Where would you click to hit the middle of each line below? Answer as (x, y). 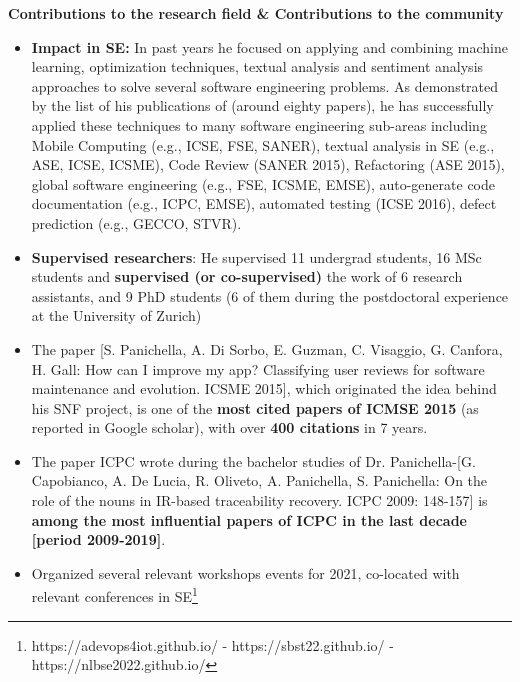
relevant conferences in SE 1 (114, 595)
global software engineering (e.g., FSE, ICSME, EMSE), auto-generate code (263, 183)
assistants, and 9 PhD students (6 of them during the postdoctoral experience (270, 295)
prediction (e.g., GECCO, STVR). (136, 222)
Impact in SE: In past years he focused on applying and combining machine (269, 46)
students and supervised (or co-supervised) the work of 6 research (247, 276)
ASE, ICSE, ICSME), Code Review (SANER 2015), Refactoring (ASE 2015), (268, 164)
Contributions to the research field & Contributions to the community (256, 13)
